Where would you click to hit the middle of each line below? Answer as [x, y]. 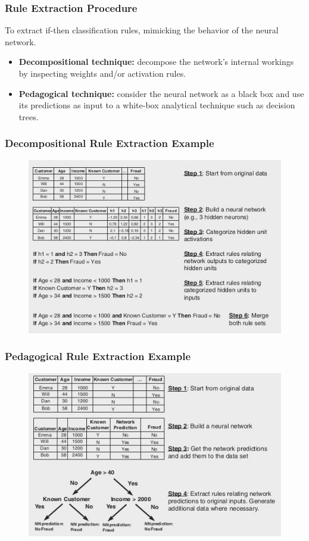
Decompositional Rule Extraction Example [110, 143]
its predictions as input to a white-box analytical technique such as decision [157, 105]
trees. [29, 116]
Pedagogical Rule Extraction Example [98, 356]
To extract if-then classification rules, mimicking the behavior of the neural [142, 30]
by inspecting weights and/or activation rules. [102, 73]
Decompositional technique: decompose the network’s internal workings [156, 62]
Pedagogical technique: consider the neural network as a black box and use [161, 93]
